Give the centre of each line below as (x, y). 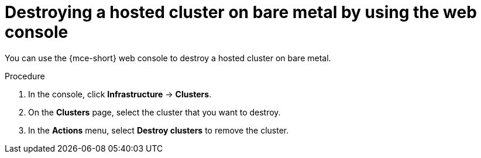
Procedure (25, 76)
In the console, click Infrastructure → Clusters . (120, 94)
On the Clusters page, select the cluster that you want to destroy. (154, 112)
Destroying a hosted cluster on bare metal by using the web (241, 12)
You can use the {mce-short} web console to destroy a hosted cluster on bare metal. (168, 58)
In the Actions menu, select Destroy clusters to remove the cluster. (159, 130)
